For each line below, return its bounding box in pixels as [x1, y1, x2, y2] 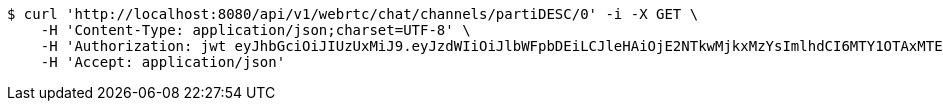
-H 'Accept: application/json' [40, 54, 286, 70]
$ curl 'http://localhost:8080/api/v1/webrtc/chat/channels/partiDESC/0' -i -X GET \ [7, 6, 699, 22]
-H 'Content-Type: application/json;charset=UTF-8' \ [40, 22, 471, 38]
